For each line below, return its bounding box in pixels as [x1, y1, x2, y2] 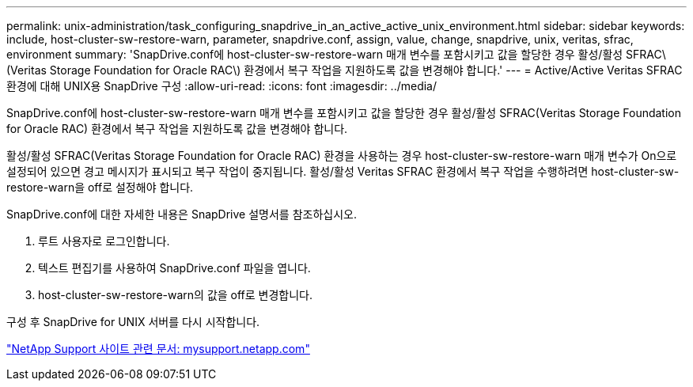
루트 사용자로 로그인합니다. [38, 234, 170, 248]
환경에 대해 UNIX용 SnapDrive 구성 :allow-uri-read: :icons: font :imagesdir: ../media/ [6, 79, 437, 93]
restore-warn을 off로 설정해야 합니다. [6, 180, 194, 194]
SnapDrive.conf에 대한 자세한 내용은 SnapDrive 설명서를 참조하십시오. [6, 207, 357, 221]
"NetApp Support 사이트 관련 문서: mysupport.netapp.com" [6, 342, 310, 355]
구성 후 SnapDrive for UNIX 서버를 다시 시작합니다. [6, 315, 260, 328]
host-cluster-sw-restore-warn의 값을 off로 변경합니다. [38, 288, 313, 302]
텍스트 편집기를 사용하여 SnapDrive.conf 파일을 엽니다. [38, 261, 311, 275]
